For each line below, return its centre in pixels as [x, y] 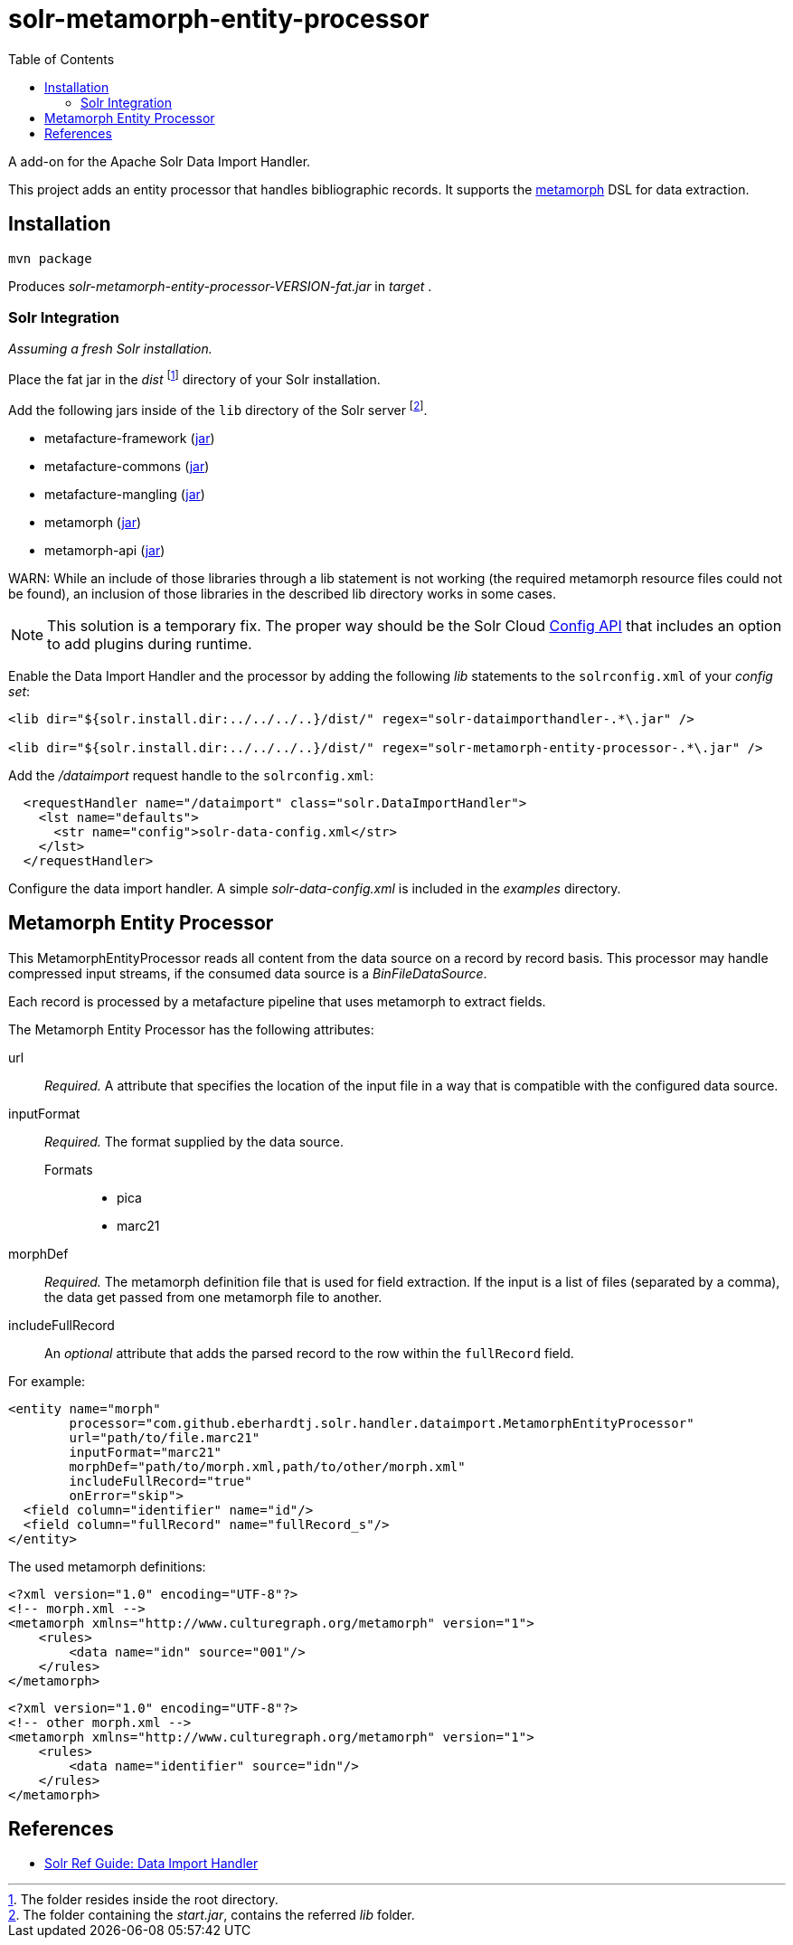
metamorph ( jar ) [93, 522]
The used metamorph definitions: [107, 1566]
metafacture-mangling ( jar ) [125, 494]
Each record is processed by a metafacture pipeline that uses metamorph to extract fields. [277, 1001]
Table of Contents [61, 59]
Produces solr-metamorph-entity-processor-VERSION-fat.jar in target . [220, 286]
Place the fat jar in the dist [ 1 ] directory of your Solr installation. [194, 378]
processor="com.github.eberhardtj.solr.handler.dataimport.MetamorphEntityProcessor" [382, 1423]
